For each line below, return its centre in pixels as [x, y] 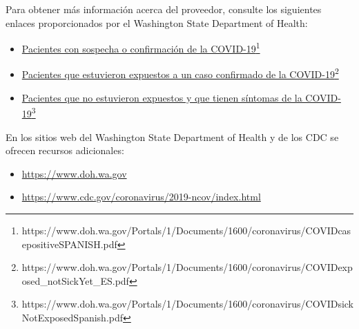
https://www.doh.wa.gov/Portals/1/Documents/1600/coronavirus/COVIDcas [186, 230]
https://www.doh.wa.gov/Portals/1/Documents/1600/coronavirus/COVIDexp [187, 267]
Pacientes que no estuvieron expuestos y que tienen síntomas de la [162, 97]
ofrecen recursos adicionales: [65, 150]
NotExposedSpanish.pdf [72, 317]
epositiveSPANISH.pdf [69, 244]
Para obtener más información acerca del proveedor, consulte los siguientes [164, 9]
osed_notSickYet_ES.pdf [75, 280]
